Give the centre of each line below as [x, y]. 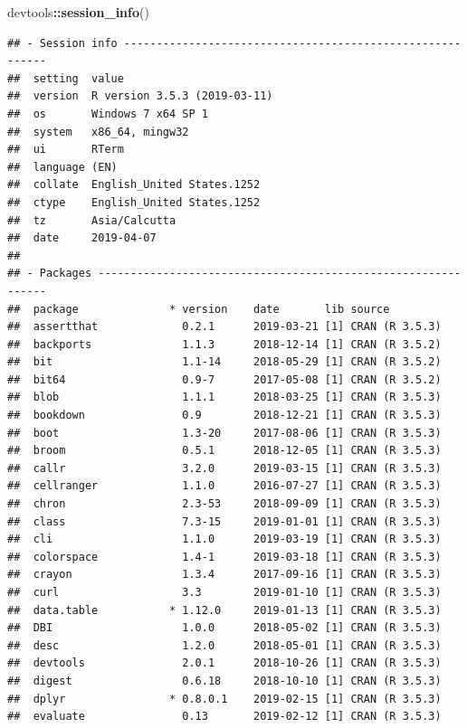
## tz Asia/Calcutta [92, 220]
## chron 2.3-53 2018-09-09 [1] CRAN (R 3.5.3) [224, 504]
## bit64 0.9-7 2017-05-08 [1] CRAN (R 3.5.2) [224, 379]
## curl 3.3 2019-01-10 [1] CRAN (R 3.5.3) [224, 592]
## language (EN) [62, 167]
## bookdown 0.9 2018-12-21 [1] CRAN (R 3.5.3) [224, 416]
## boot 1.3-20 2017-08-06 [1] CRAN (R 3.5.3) [224, 433]
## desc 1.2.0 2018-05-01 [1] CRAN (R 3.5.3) [224, 645]
